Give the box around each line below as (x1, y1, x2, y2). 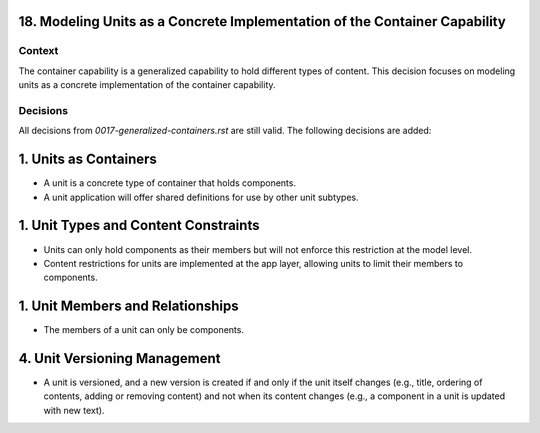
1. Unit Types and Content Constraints (18, 217, 260, 234)
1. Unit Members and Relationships (18, 298, 239, 315)
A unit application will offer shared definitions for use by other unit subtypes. (43, 191, 359, 203)
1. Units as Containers (18, 151, 157, 168)
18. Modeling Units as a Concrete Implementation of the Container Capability (18, 13, 507, 30)
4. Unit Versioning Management (18, 350, 221, 367)
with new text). (43, 404, 105, 416)
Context (18, 44, 59, 58)
